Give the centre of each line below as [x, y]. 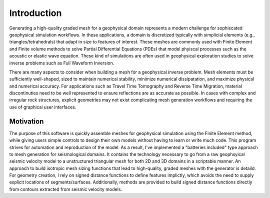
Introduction [35, 13]
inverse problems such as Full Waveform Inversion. [62, 63]
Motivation [26, 121]
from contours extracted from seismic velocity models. [66, 189]
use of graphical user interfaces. [43, 107]
